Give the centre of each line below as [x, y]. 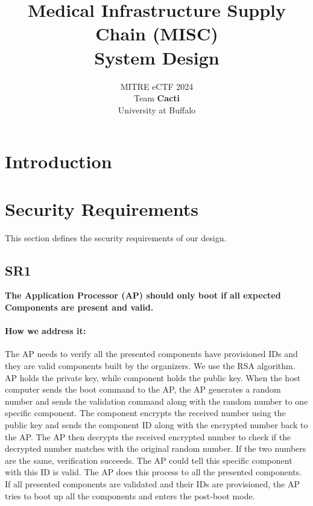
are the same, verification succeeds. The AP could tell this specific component [149, 460]
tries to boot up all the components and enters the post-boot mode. [130, 495]
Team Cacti [157, 98]
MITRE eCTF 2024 [157, 86]
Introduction [58, 161]
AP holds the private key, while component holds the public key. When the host [153, 377]
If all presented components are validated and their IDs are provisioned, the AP [152, 483]
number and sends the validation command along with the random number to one [156, 401]
